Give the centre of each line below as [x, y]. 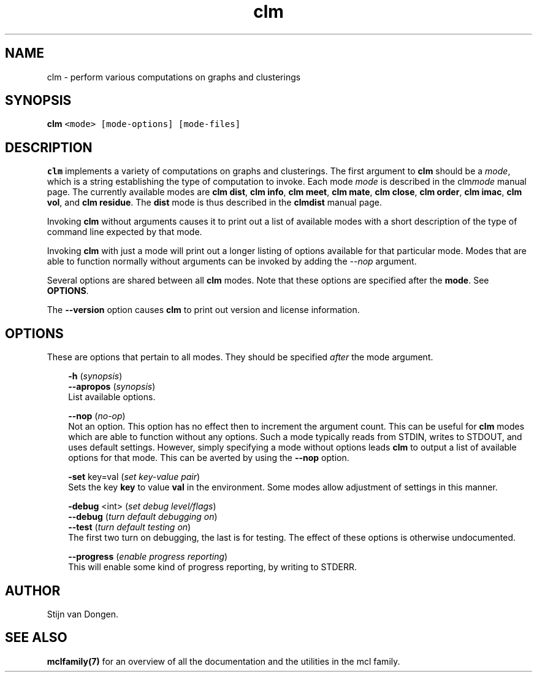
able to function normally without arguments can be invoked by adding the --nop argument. [232, 261]
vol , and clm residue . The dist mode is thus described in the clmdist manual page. [215, 203]
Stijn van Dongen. [83, 614]
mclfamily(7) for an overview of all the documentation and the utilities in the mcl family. [223, 661]
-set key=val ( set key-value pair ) [134, 477]
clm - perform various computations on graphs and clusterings [174, 77]
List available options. [112, 397]
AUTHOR [33, 590]
